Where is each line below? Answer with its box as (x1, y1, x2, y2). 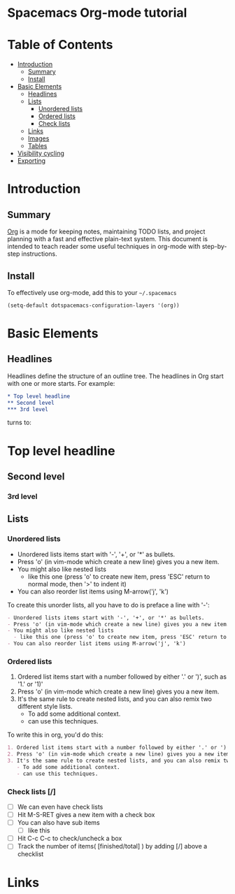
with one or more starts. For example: (7, 379, 115, 387)
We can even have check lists (17, 802, 104, 811)
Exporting (17, 157, 46, 165)
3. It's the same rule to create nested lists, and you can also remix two (7, 757, 233, 765)
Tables (27, 142, 48, 150)
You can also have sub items (17, 819, 100, 827)
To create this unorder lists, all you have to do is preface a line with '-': (7, 600, 210, 609)
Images (27, 134, 50, 143)
